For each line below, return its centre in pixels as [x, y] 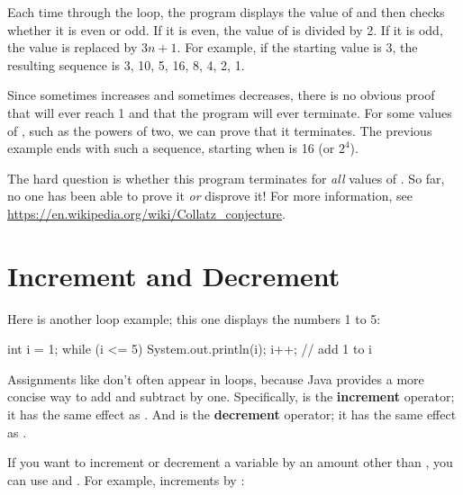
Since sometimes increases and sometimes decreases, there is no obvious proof [221, 95]
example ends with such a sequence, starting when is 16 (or [171, 148]
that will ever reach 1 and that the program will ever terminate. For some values [230, 112]
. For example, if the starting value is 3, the [297, 47]
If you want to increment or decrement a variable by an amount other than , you [230, 462]
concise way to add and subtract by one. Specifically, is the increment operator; [231, 396]
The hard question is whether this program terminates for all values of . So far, [226, 178]
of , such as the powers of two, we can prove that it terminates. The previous [220, 130]
